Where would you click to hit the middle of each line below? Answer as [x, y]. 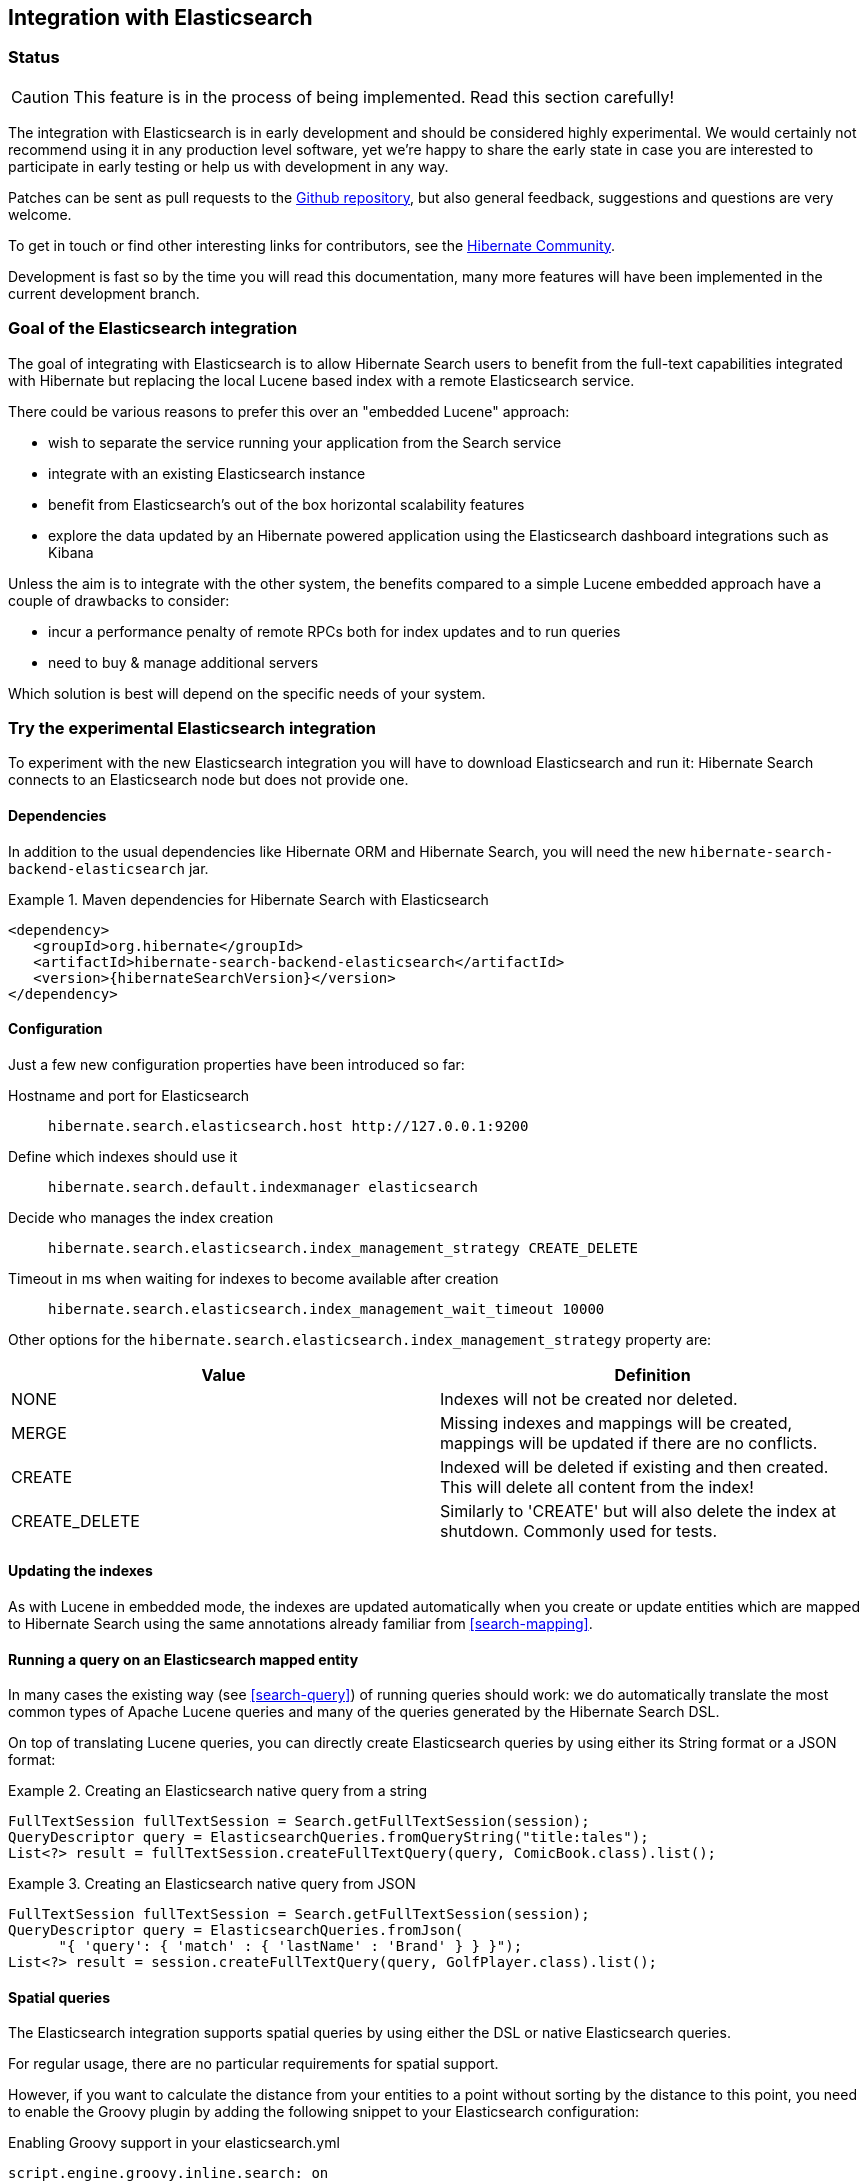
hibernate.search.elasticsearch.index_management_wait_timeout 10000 [326, 1308]
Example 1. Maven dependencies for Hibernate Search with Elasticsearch [248, 899]
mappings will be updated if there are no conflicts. [629, 1442]
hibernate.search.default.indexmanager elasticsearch [263, 1186]
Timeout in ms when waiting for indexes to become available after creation [253, 1278]
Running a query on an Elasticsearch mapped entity [183, 1659]
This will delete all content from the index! [597, 1486]
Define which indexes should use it [123, 1156]
